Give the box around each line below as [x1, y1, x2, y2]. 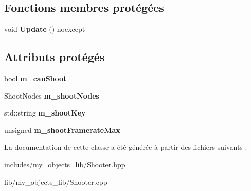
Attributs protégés [4, 49, 105, 65]
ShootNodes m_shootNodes [4, 90, 99, 101]
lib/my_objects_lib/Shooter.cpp [4, 176, 107, 187]
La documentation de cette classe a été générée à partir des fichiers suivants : [4, 142, 247, 152]
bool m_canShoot [4, 73, 67, 83]
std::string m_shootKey [4, 107, 86, 118]
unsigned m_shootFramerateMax [4, 124, 120, 135]
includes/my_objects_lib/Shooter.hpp [4, 159, 126, 169]
